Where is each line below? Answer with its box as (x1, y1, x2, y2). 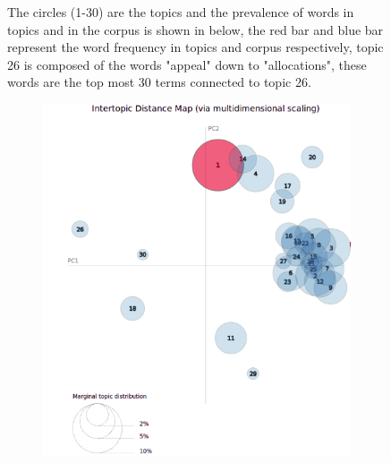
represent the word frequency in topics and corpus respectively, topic (7, 38, 384, 56)
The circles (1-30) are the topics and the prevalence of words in (7, 3, 354, 21)
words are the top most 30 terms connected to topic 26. (7, 73, 311, 91)
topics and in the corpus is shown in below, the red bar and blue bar (7, 20, 384, 39)
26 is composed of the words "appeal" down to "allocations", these (7, 55, 367, 73)
